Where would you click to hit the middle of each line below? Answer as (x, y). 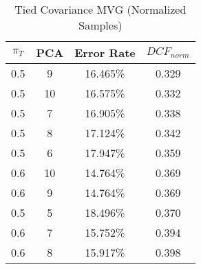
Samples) (100, 25)
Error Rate (105, 52)
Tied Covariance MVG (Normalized (100, 9)
